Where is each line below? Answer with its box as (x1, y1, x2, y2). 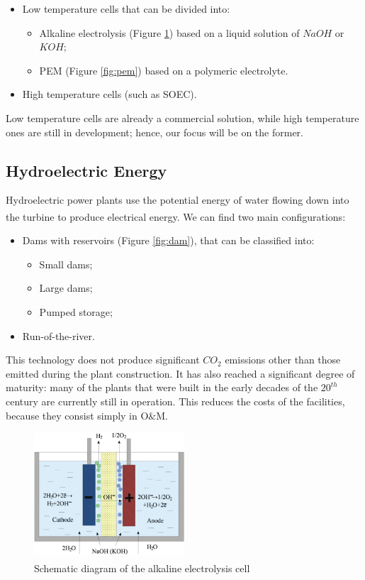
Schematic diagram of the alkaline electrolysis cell (34, 560, 250, 575)
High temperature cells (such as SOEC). (22, 87, 197, 102)
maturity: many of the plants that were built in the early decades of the (6, 380, 318, 395)
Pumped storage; (39, 304, 113, 319)
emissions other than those (225, 352, 341, 367)
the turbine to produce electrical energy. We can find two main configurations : (6, 209, 346, 224)
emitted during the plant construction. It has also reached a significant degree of (6, 366, 355, 381)
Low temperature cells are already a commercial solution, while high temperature (6, 110, 359, 125)
